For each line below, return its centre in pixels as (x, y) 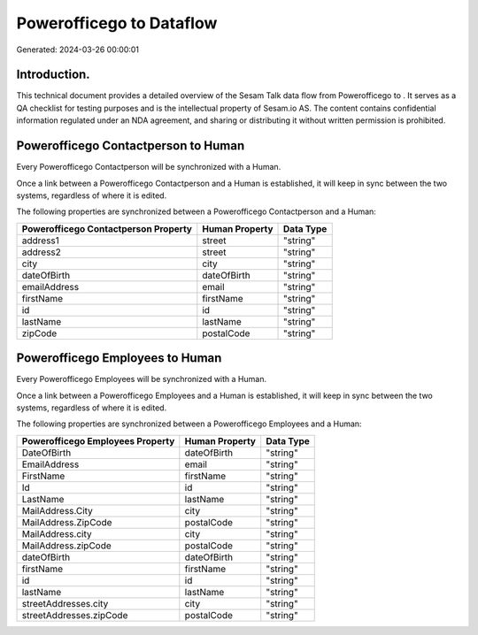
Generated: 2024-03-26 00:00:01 (78, 50)
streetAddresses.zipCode (75, 615)
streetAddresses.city (65, 603)
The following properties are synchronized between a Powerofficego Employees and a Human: (189, 424)
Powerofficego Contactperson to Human (131, 146)
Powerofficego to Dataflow (117, 23)
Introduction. (53, 75)
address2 (42, 252)
